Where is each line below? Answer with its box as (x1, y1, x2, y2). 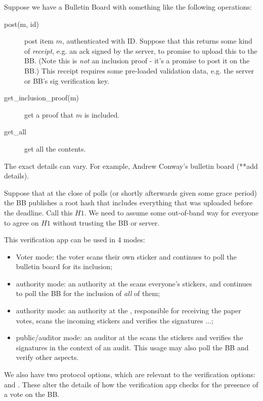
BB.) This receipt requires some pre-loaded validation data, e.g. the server (24, 65, 254, 76)
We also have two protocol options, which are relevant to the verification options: (4, 369, 255, 380)
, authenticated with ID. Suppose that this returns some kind (62, 35, 252, 46)
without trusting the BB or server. (53, 217, 160, 228)
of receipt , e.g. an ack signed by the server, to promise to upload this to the (24, 45, 257, 56)
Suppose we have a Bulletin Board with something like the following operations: (4, 2, 252, 12)
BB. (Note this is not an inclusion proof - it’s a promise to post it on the (24, 55, 250, 66)
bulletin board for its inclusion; (16, 261, 112, 272)
